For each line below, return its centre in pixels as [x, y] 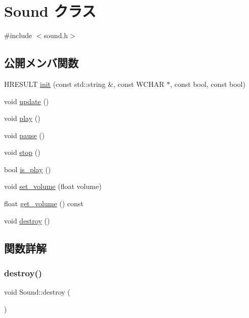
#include [18, 35]
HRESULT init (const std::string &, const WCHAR [84, 84]
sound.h [56, 35]
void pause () [25, 135]
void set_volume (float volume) [53, 186]
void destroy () [27, 220]
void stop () [22, 152]
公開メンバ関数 [41, 63]
